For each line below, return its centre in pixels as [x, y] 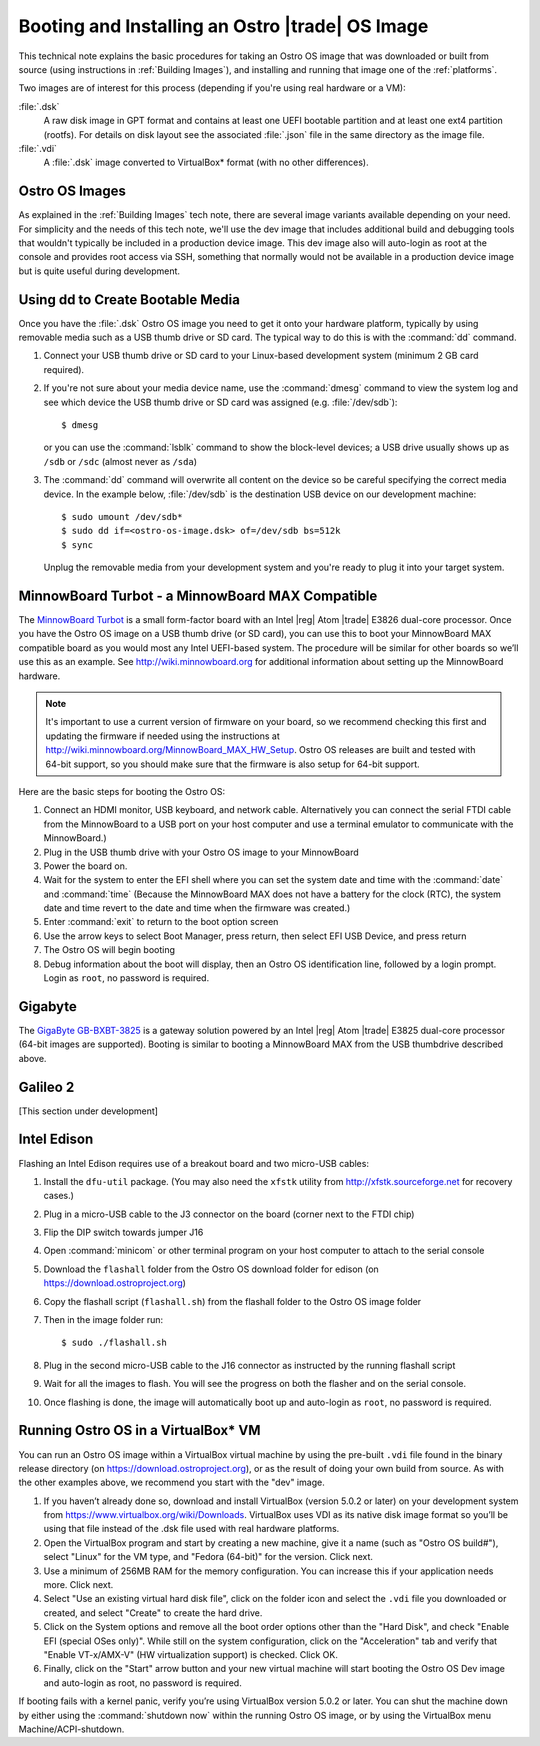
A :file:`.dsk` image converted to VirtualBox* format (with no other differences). [206, 162]
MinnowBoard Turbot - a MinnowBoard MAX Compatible [198, 595]
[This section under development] [88, 1111]
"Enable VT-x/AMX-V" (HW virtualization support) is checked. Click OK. [191, 1654]
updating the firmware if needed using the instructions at [162, 736]
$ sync [77, 544]
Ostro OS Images [72, 191]
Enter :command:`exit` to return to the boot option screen [161, 922]
